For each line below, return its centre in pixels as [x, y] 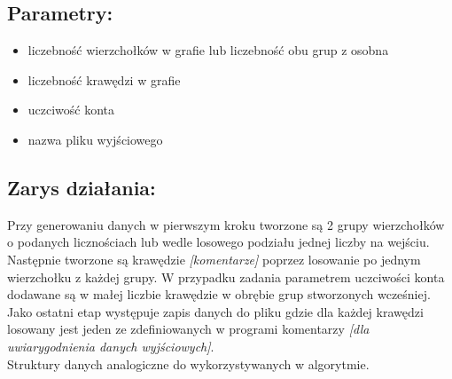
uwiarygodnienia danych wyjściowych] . [111, 346]
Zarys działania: [82, 187]
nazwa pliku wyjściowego [95, 139]
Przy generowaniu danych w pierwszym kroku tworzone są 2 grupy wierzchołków [226, 224]
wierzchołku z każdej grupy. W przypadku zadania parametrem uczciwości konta [226, 276]
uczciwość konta [71, 110]
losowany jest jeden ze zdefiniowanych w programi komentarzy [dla [188, 329]
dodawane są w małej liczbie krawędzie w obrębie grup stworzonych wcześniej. [219, 294]
